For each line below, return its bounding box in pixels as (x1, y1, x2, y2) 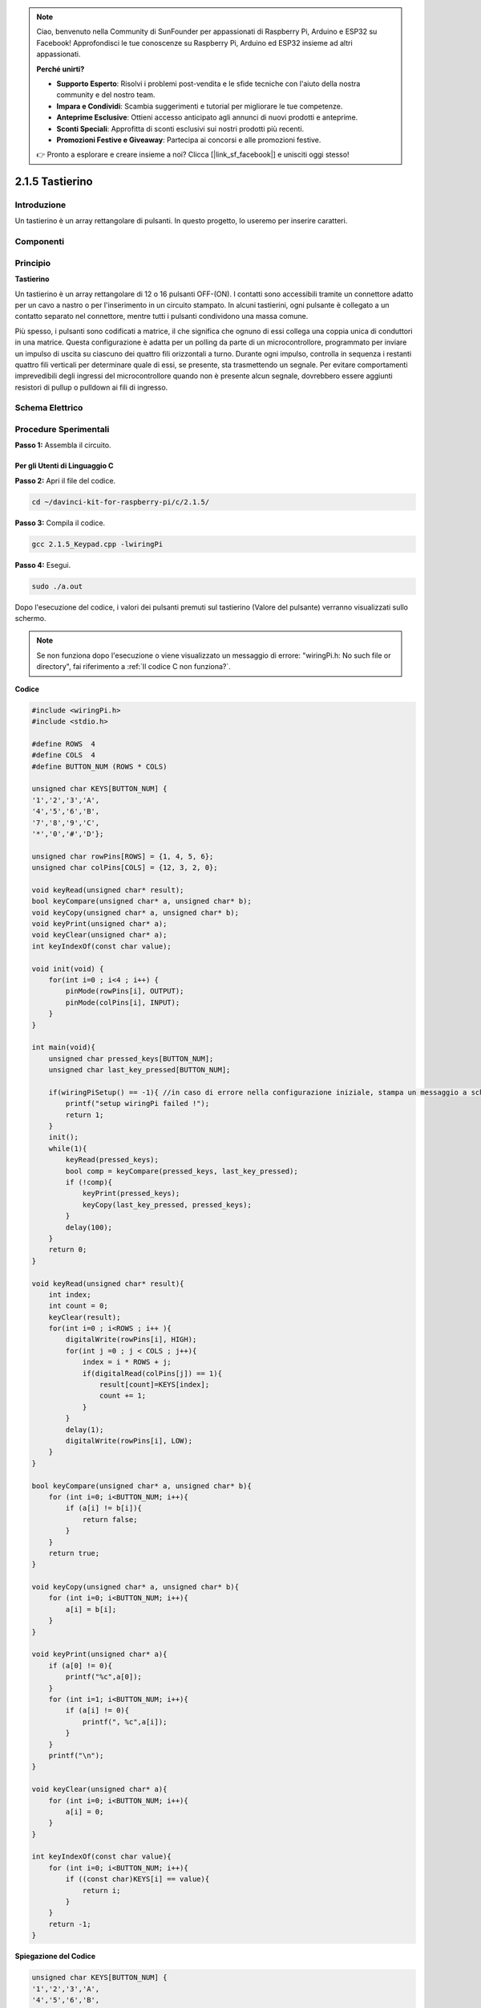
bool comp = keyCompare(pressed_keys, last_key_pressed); (65, 1166, 298, 1176)
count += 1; (99, 1391, 147, 1401)
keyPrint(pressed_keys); (82, 1189, 180, 1198)
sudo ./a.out (31, 582, 83, 590)
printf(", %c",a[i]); (82, 1717, 168, 1726)
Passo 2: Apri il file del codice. (14, 475, 116, 485)
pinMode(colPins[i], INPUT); (65, 998, 180, 1007)
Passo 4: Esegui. (14, 560, 71, 569)
